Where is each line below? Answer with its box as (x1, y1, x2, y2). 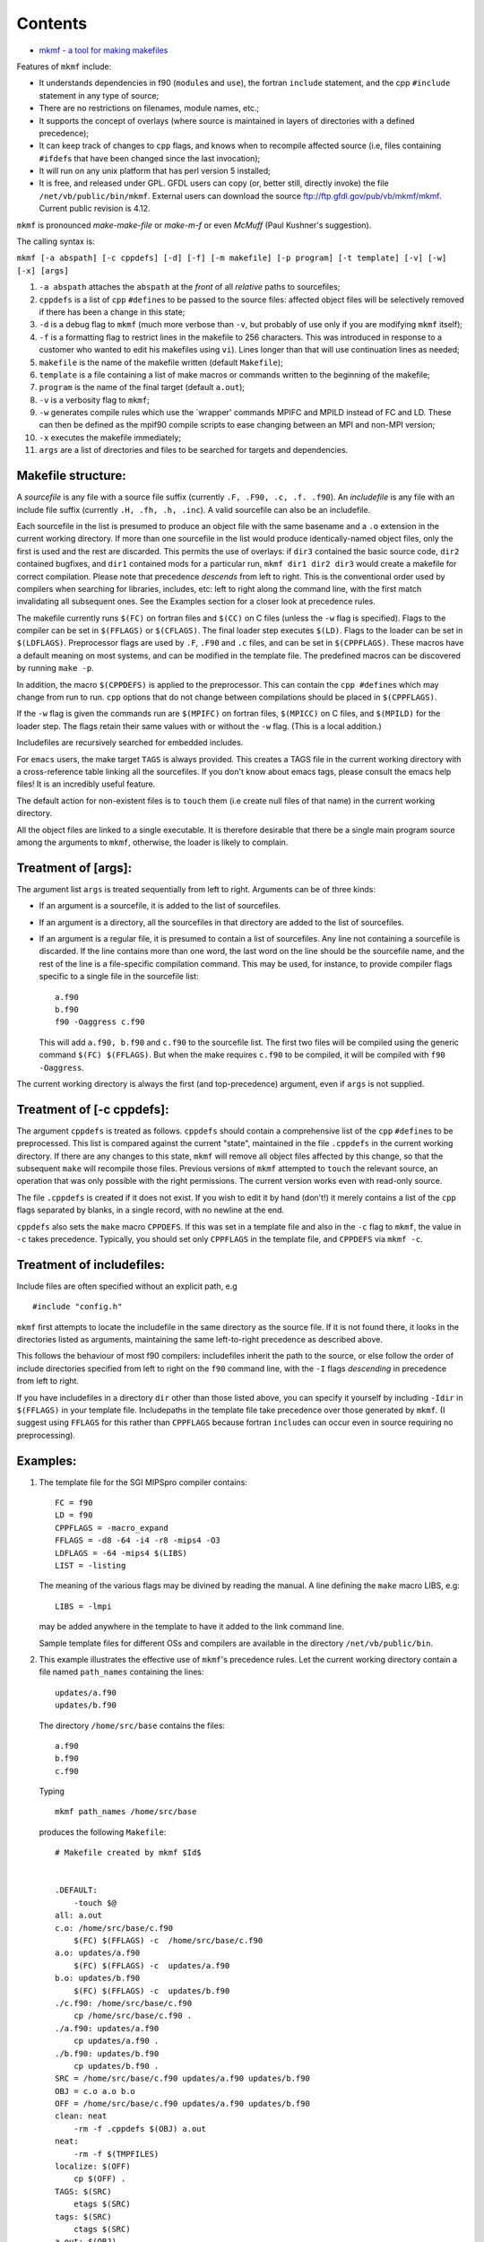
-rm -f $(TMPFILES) (73, 2149, 160, 2159)
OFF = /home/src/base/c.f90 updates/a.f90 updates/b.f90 (55, 2099, 311, 2109)
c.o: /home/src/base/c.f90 (55, 1923, 174, 1933)
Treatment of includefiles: (16, 1256, 165, 1273)
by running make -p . (16, 663, 94, 673)
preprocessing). (16, 1429, 76, 1440)
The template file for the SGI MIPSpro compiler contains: (39, 1476, 248, 1488)
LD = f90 (55, 1510, 93, 1520)
